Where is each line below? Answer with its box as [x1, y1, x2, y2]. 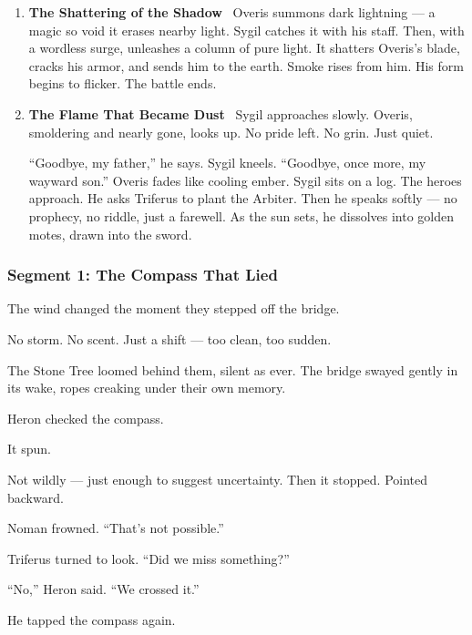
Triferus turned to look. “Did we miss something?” [7, 548, 290, 568]
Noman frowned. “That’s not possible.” [7, 518, 224, 538]
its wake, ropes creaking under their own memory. [7, 378, 286, 397]
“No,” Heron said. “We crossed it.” [7, 579, 200, 599]
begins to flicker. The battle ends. [28, 74, 217, 93]
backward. [7, 487, 64, 507]
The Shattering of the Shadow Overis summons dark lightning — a [28, 3, 436, 21]
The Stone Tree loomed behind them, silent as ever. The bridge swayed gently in [7, 360, 458, 379]
